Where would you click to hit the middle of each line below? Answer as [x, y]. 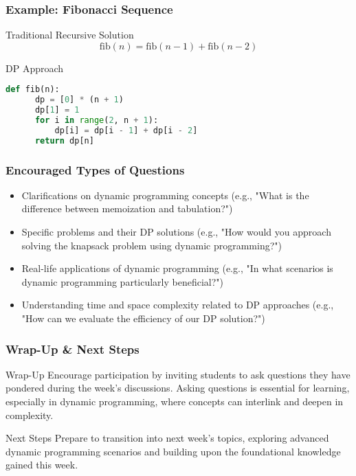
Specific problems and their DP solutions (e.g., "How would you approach [176, 232]
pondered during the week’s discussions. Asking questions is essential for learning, [178, 388]
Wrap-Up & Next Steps [73, 349]
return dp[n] [64, 140]
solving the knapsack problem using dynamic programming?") [152, 245]
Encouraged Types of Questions [95, 169]
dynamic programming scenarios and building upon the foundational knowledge [173, 451]
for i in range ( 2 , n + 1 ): [97, 121]
